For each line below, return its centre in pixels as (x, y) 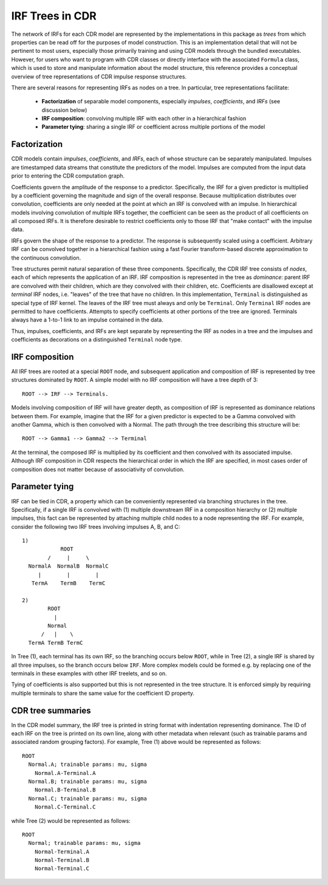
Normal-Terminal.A (62, 852)
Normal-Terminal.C (62, 869)
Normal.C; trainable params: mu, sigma (87, 798)
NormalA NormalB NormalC (68, 566)
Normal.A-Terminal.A (65, 773)
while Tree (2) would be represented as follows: (71, 821)
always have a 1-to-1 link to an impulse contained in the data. (87, 320)
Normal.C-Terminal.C (65, 807)
